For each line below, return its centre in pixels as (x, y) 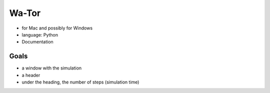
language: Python (40, 34)
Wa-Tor (25, 13)
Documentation (37, 42)
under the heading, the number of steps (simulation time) (80, 82)
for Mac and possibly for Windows (57, 28)
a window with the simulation (52, 68)
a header (31, 75)
